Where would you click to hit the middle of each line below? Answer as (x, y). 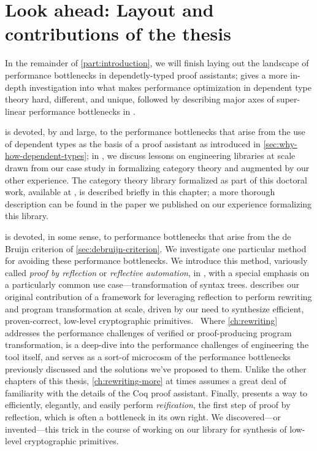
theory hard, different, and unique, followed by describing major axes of (139, 99)
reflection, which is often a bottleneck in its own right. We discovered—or (143, 416)
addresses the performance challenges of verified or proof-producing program (148, 332)
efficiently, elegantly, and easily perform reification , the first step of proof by (148, 405)
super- (288, 99)
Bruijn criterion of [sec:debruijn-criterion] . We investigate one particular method (156, 248)
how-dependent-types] (46, 156)
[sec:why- (280, 143)
